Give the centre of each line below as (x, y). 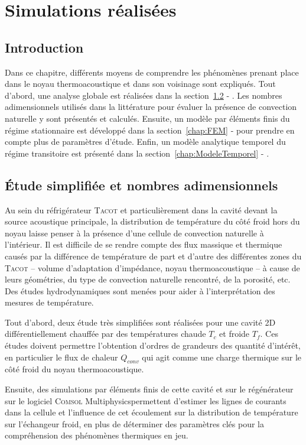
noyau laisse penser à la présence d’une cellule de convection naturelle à (134, 233)
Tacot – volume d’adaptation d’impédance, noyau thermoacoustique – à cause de (152, 267)
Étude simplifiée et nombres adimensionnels (141, 185)
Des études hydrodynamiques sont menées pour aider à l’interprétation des (140, 290)
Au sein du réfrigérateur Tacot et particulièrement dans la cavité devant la (141, 209)
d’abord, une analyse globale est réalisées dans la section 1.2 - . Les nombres (144, 95)
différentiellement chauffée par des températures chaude (105, 334)
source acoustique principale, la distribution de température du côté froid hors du (152, 221)
